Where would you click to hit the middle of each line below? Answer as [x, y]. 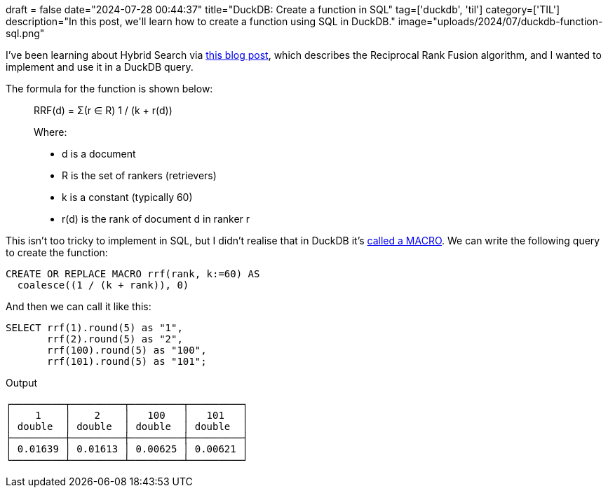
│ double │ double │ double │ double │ [127, 426]
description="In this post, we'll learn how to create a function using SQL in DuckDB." [201, 21]
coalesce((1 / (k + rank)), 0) [103, 285]
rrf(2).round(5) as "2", [115, 339]
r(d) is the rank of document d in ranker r [156, 219]
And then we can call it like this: [79, 306]
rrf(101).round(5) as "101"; [127, 361]
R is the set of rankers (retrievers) [139, 175]
